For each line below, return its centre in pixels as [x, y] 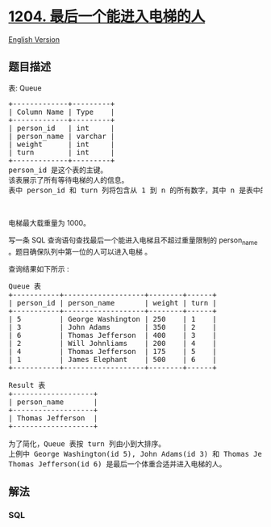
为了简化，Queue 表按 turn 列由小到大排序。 [87, 444]
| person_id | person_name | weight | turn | [113, 303]
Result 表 [27, 385]
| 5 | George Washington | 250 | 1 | [113, 319]
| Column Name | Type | [62, 112]
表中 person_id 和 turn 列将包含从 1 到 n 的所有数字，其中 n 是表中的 [138, 190]
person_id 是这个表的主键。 [58, 170]
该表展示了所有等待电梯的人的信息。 [69, 180]
